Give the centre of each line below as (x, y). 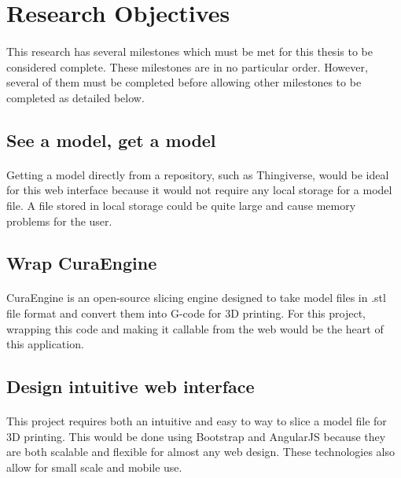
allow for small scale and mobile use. (94, 467)
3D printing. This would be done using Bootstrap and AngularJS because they (196, 436)
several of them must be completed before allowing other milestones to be (184, 82)
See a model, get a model (111, 140)
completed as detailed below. (75, 97)
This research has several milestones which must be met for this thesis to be (189, 51)
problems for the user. (59, 221)
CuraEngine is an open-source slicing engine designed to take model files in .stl (196, 298)
